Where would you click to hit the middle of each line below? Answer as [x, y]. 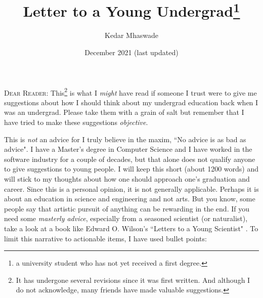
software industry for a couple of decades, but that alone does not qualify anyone [130, 159]
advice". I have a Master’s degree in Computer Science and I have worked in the [128, 149]
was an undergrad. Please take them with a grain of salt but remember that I [124, 112]
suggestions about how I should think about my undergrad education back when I [131, 102]
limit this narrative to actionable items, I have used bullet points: [105, 238]
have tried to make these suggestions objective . [76, 122]
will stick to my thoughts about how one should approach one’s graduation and [127, 179]
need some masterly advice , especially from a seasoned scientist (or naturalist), [126, 218]
